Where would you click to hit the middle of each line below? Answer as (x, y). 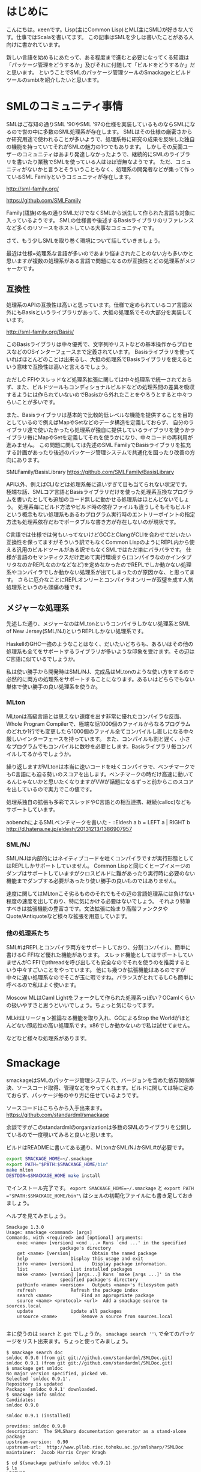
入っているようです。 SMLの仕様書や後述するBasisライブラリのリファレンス (100, 220)
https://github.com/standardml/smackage (58, 1115)
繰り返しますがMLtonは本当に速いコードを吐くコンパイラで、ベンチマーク (98, 767)
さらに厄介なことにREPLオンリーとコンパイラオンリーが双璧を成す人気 (106, 579)
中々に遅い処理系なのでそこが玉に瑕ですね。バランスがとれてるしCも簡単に (100, 978)
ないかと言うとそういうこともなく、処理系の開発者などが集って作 (108, 169)
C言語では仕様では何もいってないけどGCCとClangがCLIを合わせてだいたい (99, 534)
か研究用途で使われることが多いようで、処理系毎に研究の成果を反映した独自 (100, 139)
